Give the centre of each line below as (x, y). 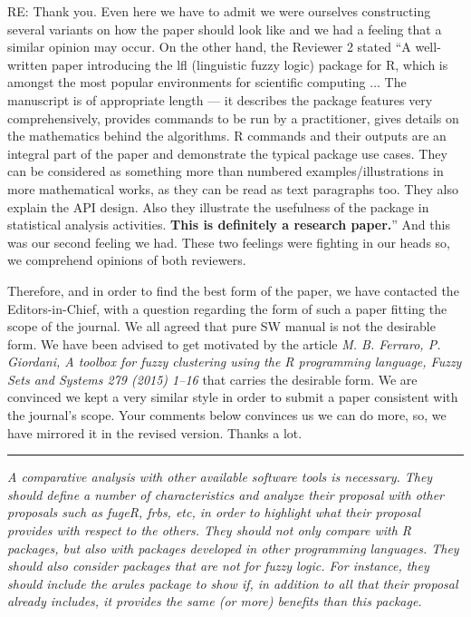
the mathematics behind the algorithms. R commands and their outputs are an (227, 136)
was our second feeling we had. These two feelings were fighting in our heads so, (229, 242)
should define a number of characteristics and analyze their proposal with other (226, 494)
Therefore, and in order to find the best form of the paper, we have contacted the (233, 290)
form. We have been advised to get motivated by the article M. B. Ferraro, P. (224, 343)
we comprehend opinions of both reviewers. (127, 260)
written (28, 64)
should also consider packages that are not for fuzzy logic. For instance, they (218, 566)
